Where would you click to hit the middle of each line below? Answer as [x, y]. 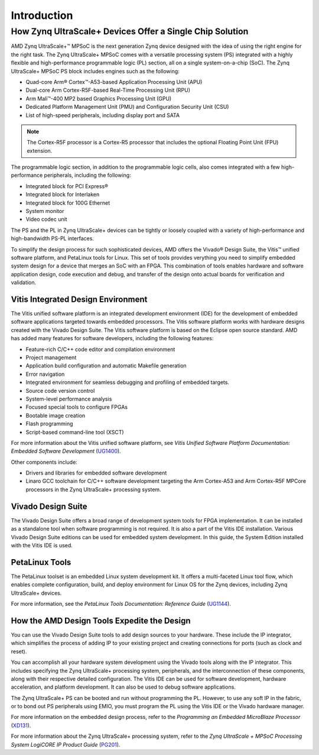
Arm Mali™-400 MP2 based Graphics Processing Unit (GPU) [99, 98]
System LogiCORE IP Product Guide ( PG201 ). [66, 744]
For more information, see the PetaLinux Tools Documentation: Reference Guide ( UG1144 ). [121, 604]
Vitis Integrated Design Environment [79, 299]
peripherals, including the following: [87, 175]
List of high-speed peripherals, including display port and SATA [103, 115]
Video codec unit [46, 220]
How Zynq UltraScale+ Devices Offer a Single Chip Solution [130, 31]
